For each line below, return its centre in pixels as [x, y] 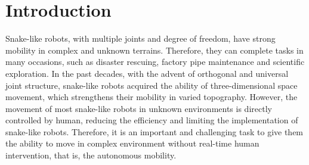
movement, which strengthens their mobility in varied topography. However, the [152, 97]
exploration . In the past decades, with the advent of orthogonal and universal [147, 73]
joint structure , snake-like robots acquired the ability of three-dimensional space [152, 85]
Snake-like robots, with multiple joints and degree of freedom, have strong [140, 38]
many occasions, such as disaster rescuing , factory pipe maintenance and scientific [155, 62]
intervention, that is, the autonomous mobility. [91, 155]
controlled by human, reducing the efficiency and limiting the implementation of [152, 120]
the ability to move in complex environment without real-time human [132, 143]
